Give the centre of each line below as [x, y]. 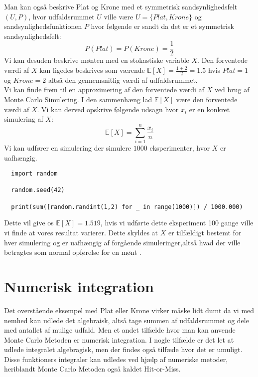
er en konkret [209, 109]
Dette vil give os [29, 223]
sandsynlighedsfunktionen [43, 26]
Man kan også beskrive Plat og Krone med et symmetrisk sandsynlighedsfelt [121, 6]
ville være [119, 16]
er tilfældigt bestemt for [205, 233]
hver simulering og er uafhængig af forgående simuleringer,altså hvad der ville [122, 242]
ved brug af [232, 90]
